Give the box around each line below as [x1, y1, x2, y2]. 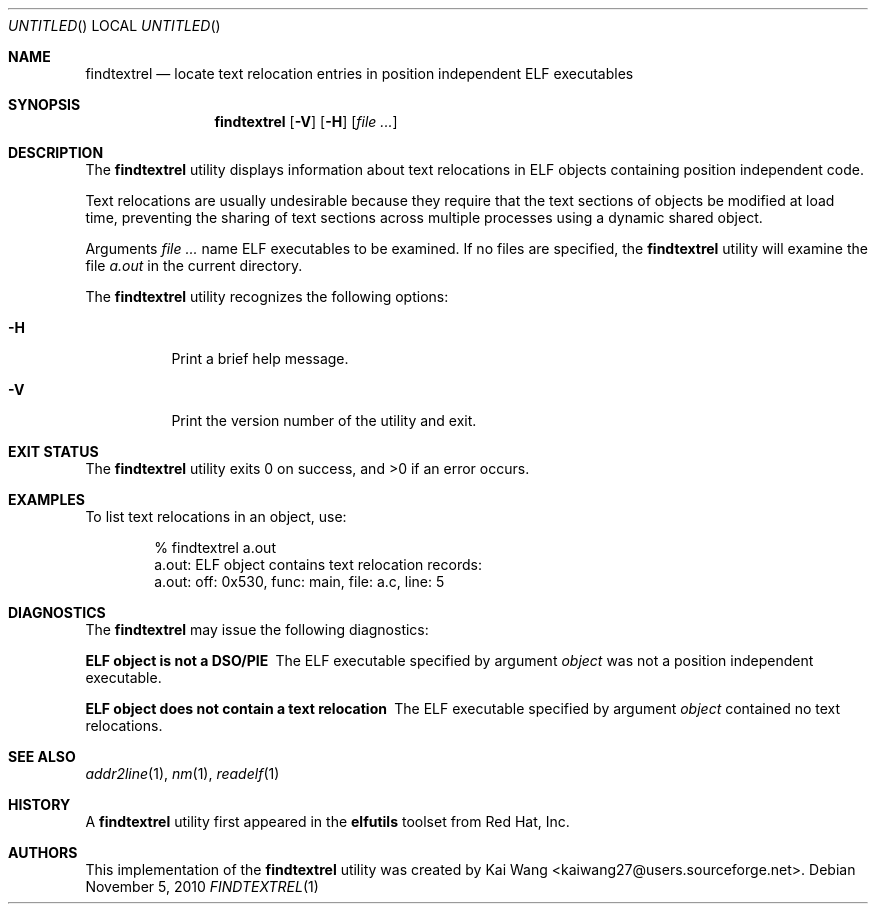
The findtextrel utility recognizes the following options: [85, 288, 449, 305]
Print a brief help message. [171, 350, 349, 367]
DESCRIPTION [8, 144, 104, 161]
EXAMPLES [8, 491, 85, 508]
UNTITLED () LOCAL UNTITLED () [8, 17, 221, 34]
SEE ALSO [8, 748, 76, 765]
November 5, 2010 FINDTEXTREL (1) [85, 878, 319, 895]
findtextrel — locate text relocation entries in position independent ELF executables [85, 65, 634, 82]
